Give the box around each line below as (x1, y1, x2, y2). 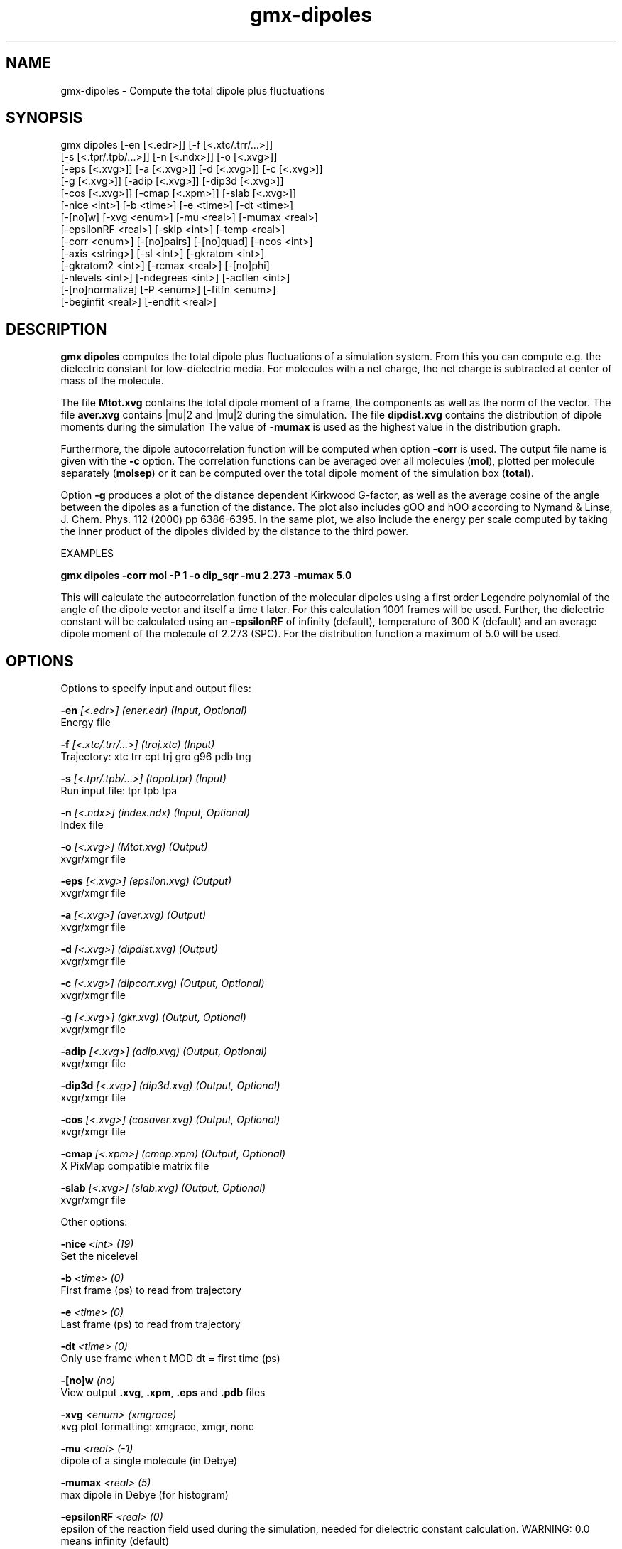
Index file (60, 819, 104, 831)
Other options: (60, 1216, 128, 1229)
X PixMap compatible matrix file (60, 1160, 209, 1172)
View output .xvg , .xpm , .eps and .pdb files (60, 1386, 266, 1399)
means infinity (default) (60, 1535, 170, 1548)
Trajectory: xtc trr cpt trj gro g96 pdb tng (60, 750, 251, 763)
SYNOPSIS (6, 109, 83, 127)
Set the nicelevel (60, 1250, 138, 1263)
